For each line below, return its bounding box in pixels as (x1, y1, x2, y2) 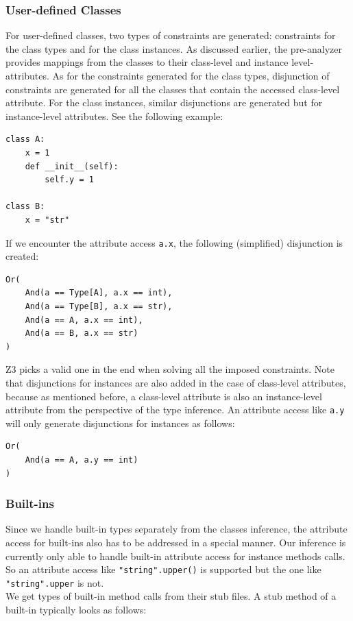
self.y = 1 (45, 175, 94, 185)
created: (5, 249, 39, 263)
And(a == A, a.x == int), (25, 315, 143, 325)
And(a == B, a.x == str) (25, 328, 138, 339)
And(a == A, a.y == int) (25, 454, 138, 465)
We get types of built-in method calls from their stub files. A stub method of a (5, 589, 337, 603)
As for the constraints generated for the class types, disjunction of (52, 69, 330, 82)
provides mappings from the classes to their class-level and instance (5, 55, 289, 69)
